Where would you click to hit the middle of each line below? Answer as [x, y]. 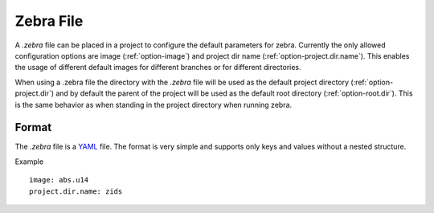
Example [29, 162]
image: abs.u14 [59, 180]
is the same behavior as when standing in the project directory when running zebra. [154, 104]
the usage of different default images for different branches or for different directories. [158, 68]
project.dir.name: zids [76, 191]
